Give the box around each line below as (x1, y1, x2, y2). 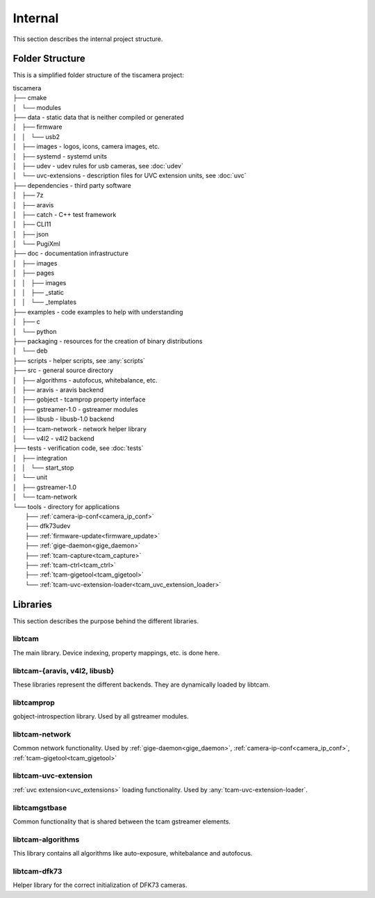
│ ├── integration (12, 454, 67, 462)
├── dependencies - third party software (12, 181, 132, 189)
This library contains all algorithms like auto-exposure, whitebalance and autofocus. (12, 849, 253, 858)
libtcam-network (12, 729, 72, 739)
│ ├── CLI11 (12, 220, 51, 229)
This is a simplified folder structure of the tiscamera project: (12, 71, 184, 79)
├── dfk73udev (25, 522, 71, 530)
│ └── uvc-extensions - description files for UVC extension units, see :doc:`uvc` (12, 171, 247, 180)
